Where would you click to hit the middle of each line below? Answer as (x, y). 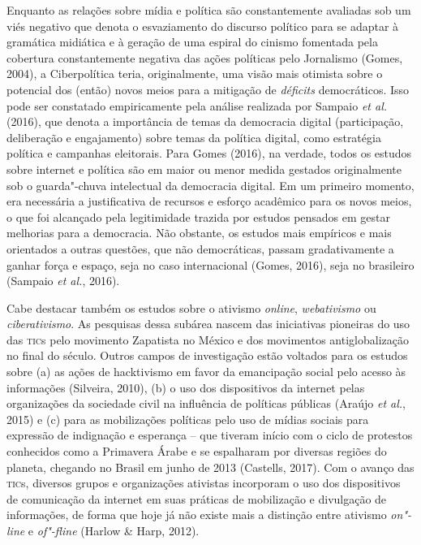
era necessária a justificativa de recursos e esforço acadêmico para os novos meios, (209, 201)
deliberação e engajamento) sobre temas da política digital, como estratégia (194, 137)
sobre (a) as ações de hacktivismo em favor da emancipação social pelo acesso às (206, 372)
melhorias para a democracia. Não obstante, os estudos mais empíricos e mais (199, 233)
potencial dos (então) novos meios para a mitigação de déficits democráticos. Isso (208, 89)
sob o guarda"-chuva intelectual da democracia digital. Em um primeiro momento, (210, 185)
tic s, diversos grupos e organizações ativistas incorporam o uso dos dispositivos (204, 483)
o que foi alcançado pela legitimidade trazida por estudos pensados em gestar (198, 216)
